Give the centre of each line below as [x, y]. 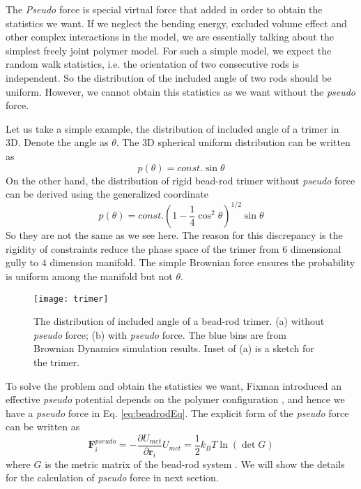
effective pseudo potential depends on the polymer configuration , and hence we [175, 399]
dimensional [316, 248]
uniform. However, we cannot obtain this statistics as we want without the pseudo [181, 91]
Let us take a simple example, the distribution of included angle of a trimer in [172, 128]
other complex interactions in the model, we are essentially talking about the [170, 37]
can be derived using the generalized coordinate [107, 194]
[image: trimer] [71, 299]
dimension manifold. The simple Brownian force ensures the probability [202, 262]
